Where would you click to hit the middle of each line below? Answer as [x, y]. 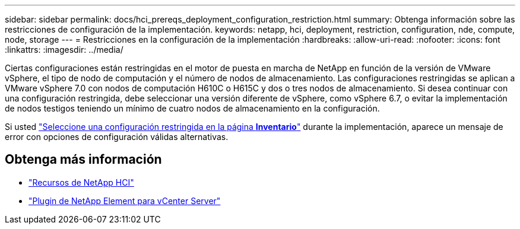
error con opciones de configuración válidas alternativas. [117, 137]
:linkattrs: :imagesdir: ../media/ [64, 50]
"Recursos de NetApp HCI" [81, 182]
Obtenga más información [83, 160]
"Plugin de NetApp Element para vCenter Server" [125, 201]
